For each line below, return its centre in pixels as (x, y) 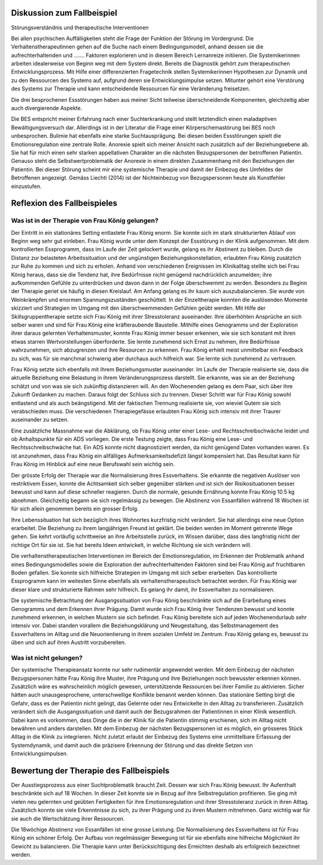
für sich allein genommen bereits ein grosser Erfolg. (75, 509)
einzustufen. (26, 186)
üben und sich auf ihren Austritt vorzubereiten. (68, 642)
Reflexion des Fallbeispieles (64, 203)
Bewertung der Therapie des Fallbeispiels (90, 771)
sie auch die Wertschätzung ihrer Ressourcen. (68, 818)
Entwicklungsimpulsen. (39, 754)
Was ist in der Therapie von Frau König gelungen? (85, 220)
